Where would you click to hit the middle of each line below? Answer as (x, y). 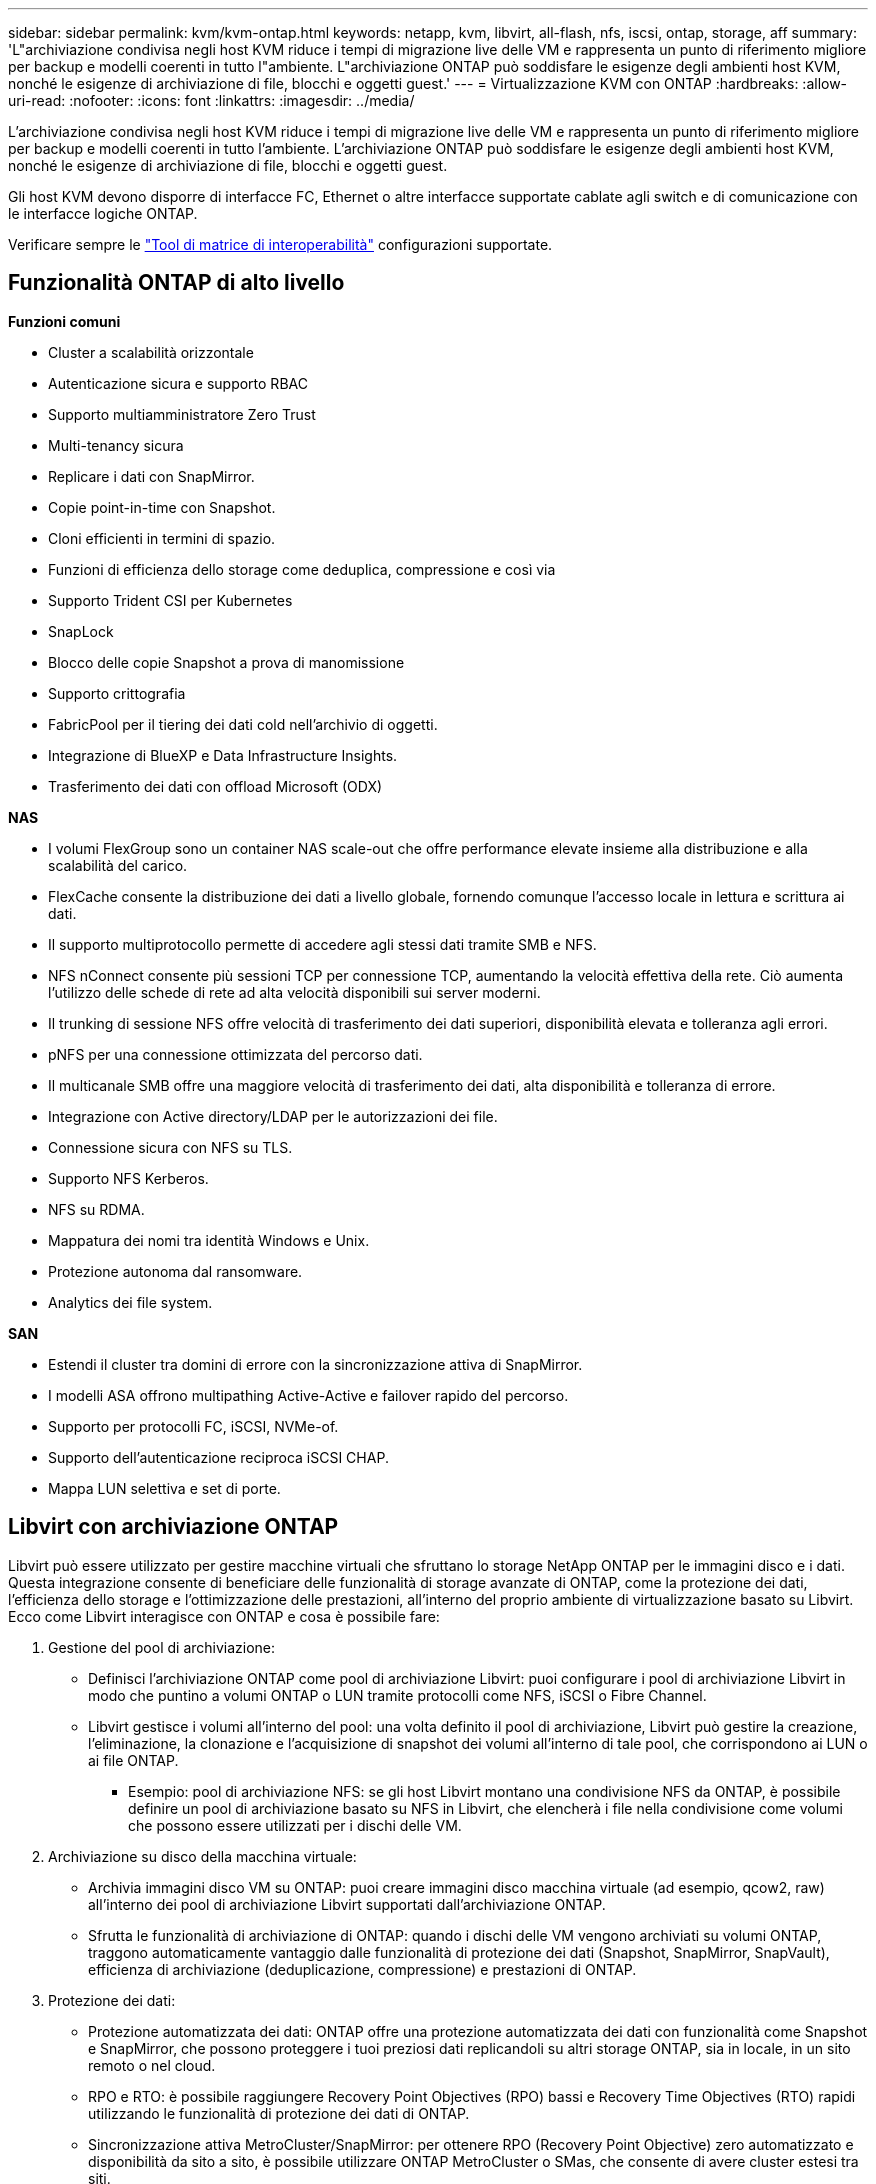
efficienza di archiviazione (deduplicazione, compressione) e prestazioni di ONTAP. (362, 1969)
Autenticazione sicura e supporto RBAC (178, 383)
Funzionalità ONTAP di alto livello (176, 283)
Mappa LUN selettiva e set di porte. (164, 1488)
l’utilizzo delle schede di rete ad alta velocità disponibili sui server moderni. (294, 992)
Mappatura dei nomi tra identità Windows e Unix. (209, 1240)
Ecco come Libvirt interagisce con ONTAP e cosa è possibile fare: (224, 1616)
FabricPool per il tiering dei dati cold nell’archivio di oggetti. (243, 724)
